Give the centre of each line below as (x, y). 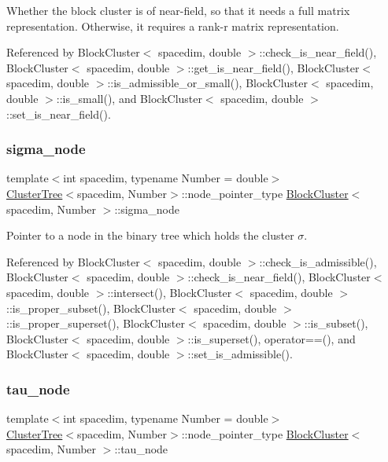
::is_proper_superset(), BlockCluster (96, 323)
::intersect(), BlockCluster (170, 292)
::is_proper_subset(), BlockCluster (91, 308)
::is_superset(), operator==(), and (272, 338)
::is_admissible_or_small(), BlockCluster (208, 83)
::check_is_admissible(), (318, 261)
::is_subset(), (336, 323)
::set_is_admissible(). (240, 354)
